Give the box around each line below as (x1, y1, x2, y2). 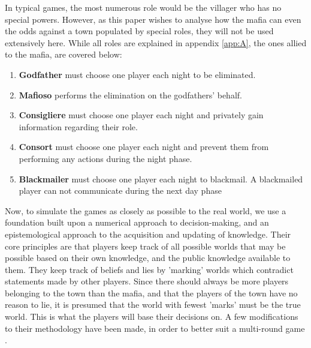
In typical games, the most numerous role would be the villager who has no (5, 1, 282, 13)
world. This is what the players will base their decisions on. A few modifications (5, 310, 298, 323)
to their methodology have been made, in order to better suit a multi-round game (5, 322, 305, 334)
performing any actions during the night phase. (19, 152, 192, 164)
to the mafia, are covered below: (5, 48, 122, 61)
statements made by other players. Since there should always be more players (5, 275, 289, 287)
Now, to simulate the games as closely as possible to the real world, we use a (5, 204, 286, 217)
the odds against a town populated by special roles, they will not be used (5, 25, 274, 37)
